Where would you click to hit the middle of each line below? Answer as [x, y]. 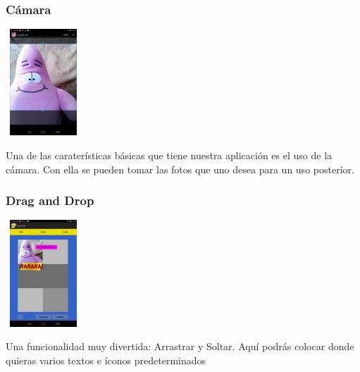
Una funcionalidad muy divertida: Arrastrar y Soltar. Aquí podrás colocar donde [180, 346]
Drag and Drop [50, 200]
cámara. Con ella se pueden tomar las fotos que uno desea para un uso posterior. [180, 169]
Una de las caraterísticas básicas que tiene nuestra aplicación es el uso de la [169, 155]
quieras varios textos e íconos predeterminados [106, 360]
